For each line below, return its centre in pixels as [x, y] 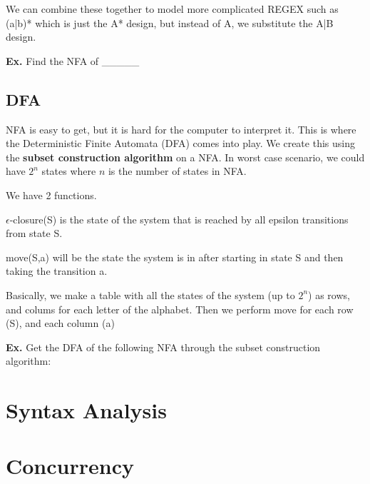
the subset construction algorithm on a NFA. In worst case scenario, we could [185, 157]
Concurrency [70, 466]
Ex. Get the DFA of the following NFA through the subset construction [163, 347]
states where [69, 171]
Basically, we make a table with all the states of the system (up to [150, 294]
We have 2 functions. [51, 195]
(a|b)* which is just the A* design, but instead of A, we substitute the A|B [170, 22]
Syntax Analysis [86, 410]
